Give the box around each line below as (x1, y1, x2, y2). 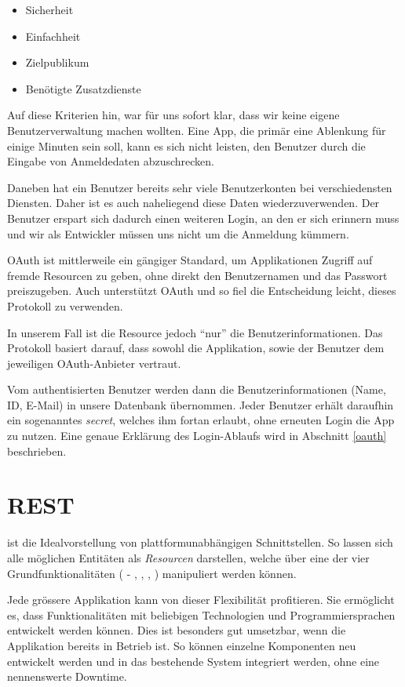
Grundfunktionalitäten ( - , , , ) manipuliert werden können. (7, 565, 297, 581)
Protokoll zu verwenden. (7, 297, 123, 314)
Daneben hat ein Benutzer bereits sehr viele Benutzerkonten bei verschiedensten (7, 179, 392, 195)
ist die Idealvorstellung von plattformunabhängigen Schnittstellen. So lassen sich (7, 534, 393, 551)
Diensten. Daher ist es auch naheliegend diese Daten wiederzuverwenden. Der (7, 194, 380, 211)
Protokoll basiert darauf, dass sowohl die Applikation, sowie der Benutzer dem (7, 340, 385, 356)
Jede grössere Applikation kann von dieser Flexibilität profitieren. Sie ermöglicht (7, 591, 395, 608)
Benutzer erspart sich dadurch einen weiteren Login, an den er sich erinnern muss (7, 209, 400, 226)
